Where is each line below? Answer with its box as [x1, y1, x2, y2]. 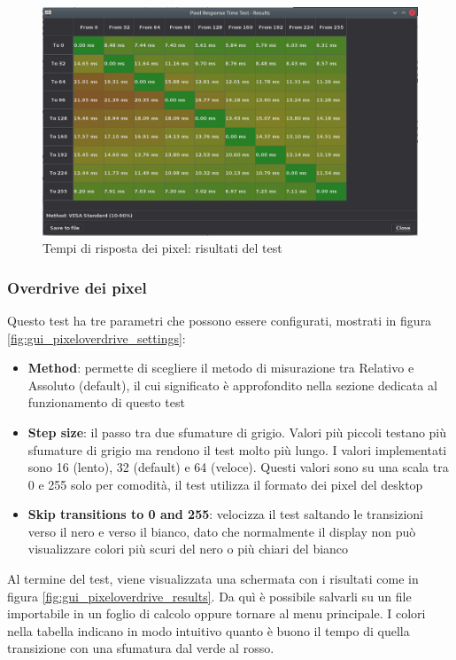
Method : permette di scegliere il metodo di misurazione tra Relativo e [27, 358, 414, 377]
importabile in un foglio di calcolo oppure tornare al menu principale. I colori [7, 604, 426, 623]
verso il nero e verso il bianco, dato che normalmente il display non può [27, 522, 416, 540]
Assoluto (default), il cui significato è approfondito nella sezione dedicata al [27, 375, 437, 394]
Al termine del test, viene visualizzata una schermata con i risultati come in [7, 570, 419, 588]
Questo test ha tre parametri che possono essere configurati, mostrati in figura [7, 310, 432, 329]
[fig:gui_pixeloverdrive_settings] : [7, 328, 186, 347]
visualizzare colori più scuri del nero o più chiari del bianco [27, 539, 349, 558]
